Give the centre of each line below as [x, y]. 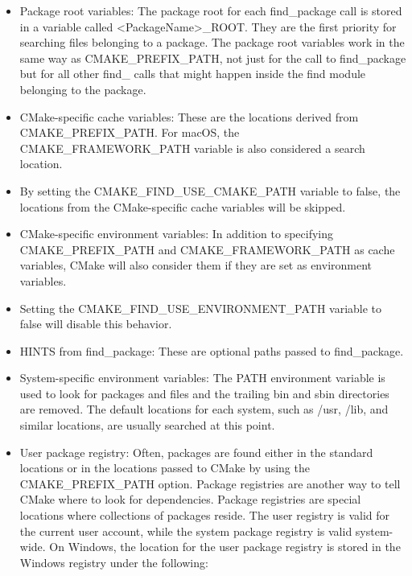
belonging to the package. [83, 89]
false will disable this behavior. [96, 324]
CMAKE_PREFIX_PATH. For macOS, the [130, 132]
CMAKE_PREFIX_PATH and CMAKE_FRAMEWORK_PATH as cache [207, 249]
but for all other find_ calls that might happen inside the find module [193, 74]
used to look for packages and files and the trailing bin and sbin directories [204, 393]
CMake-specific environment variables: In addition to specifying [177, 234]
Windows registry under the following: [114, 562]
